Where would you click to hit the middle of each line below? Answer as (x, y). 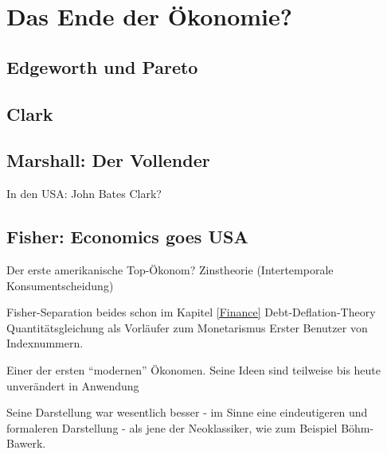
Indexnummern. (45, 343)
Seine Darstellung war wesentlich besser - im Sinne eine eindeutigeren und (187, 412)
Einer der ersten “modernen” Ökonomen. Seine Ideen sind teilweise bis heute (194, 369)
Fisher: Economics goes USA (127, 237)
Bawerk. (26, 443)
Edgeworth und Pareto (102, 66)
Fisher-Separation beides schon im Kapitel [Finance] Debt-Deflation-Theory (191, 312)
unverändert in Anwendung (73, 385)
